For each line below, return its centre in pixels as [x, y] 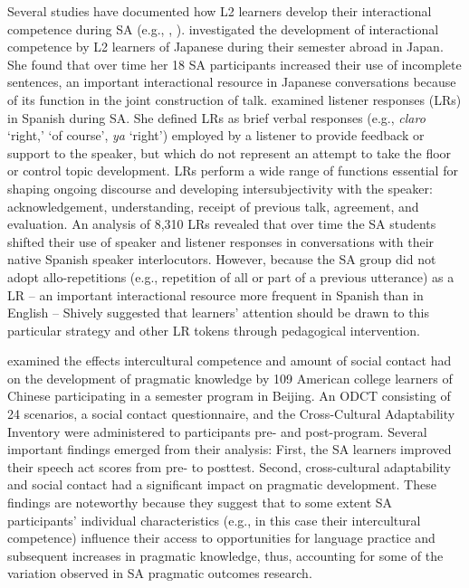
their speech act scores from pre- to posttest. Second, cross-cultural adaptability [229, 466]
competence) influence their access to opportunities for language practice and [221, 538]
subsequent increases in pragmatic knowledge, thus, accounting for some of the [225, 555]
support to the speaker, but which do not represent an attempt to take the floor [230, 152]
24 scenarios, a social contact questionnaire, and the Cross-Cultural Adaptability [231, 414]
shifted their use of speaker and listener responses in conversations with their [221, 241]
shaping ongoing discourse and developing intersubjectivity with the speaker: [220, 188]
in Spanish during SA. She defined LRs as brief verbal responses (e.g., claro [216, 117]
